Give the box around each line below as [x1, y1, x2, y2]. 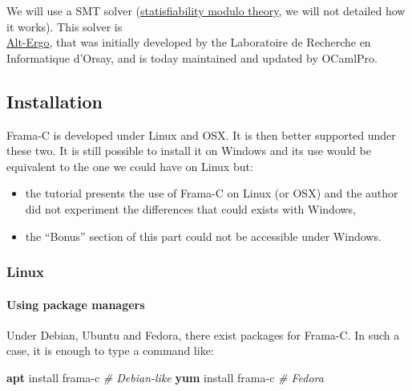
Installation [6, 88, 103, 113]
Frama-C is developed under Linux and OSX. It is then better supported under [6, 126, 396, 143]
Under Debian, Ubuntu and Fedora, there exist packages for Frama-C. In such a [6, 326, 400, 343]
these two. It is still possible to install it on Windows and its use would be [6, 142, 371, 159]
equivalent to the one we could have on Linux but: [6, 157, 253, 174]
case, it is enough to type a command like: [6, 342, 214, 359]
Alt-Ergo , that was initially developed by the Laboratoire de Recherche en [6, 34, 371, 51]
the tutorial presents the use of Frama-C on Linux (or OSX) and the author [25, 185, 398, 202]
